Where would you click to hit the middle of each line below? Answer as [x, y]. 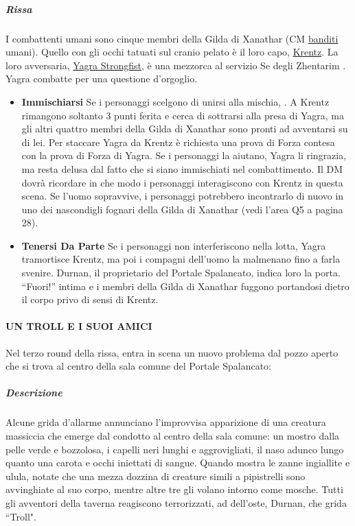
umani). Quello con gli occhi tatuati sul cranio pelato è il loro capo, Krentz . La [172, 52]
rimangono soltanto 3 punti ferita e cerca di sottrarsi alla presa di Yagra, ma [183, 115]
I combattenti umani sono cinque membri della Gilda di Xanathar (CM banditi [172, 38]
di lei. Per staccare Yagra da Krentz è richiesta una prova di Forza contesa [178, 142]
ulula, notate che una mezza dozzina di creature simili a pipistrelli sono [156, 476]
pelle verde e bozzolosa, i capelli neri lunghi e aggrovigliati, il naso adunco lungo [175, 449]
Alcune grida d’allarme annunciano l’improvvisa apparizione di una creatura [166, 422]
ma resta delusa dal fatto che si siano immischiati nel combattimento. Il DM [182, 168]
